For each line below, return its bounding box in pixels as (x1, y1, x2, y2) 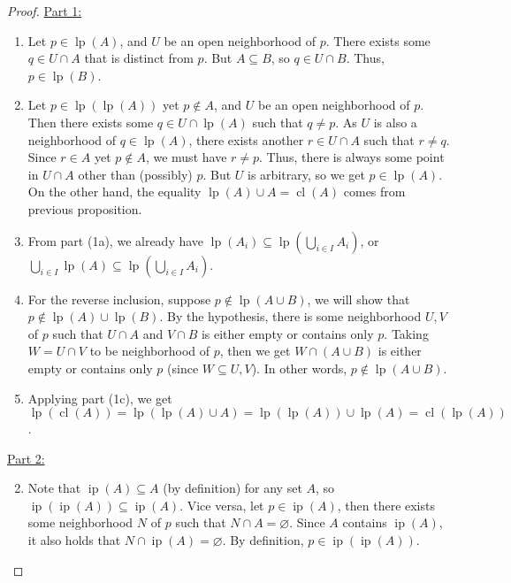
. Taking (384, 324, 429, 342)
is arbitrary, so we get (248, 165, 365, 183)
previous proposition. (27, 199, 142, 218)
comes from (343, 182, 406, 201)
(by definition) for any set (163, 479, 302, 497)
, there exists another (188, 130, 304, 149)
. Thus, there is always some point (259, 148, 445, 166)
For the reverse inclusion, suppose (27, 289, 211, 308)
